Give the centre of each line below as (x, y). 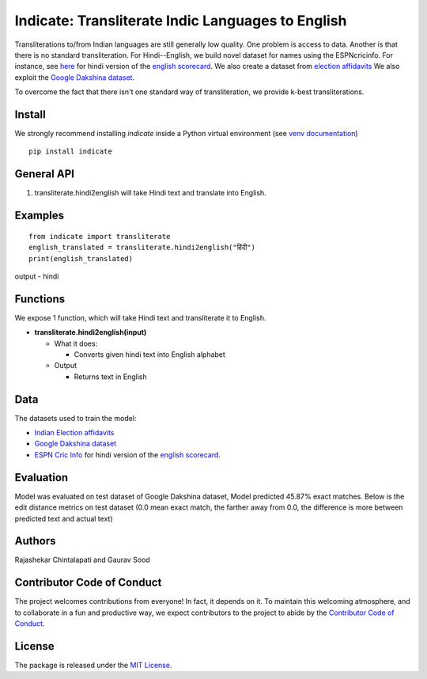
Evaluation (42, 478)
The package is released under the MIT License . (93, 666)
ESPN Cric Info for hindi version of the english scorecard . (128, 454)
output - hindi (37, 276)
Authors (35, 541)
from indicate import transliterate (100, 236)
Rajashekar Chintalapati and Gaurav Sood (82, 560)
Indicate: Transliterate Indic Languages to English (181, 21)
